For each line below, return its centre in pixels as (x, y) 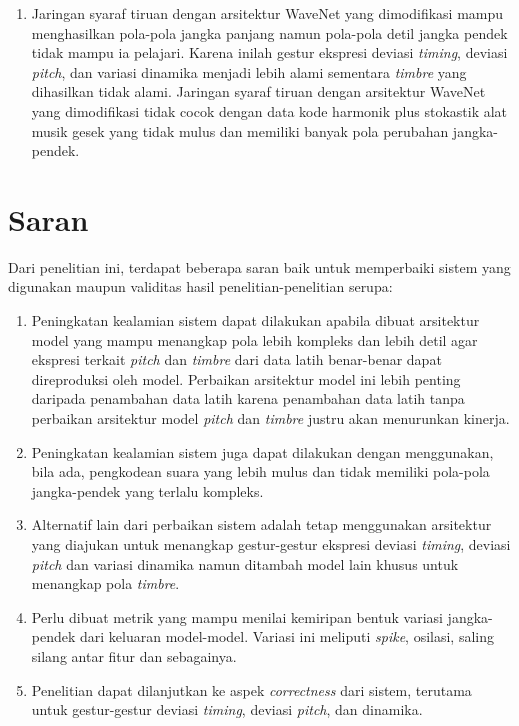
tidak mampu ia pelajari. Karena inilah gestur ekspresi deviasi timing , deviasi (269, 52)
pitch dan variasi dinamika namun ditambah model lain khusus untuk (245, 563)
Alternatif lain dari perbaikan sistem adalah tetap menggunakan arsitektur (261, 524)
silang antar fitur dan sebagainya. (134, 655)
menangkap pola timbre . (105, 583)
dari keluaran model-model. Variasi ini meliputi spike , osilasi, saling (287, 636)
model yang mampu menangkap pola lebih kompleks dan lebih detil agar (254, 339)
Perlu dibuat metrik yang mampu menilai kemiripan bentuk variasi (237, 616)
